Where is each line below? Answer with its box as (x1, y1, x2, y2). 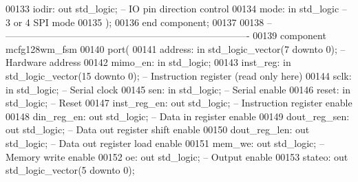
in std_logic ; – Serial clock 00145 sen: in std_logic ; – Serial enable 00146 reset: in (6, 82, 351, 96)
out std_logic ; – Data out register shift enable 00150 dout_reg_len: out (6, 122, 310, 137)
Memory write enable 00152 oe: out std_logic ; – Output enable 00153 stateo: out (6, 149, 348, 163)
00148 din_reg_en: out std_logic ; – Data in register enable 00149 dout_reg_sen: (6, 109, 350, 123)
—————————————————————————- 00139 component (6, 28, 326, 43)
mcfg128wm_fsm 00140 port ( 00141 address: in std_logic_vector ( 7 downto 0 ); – (6, 41, 346, 56)
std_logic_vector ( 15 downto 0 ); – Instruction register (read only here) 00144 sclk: (6, 68, 352, 82)
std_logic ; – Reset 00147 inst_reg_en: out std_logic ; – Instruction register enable (6, 95, 352, 110)
